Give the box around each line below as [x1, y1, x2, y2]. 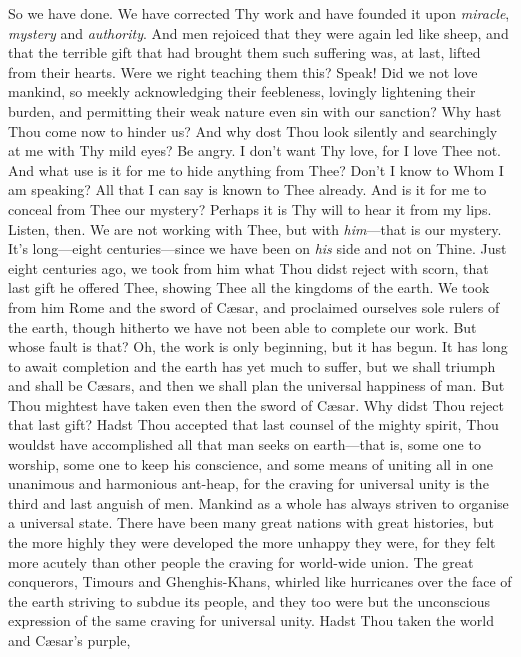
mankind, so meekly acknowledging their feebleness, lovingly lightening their [8, 81, 476, 102]
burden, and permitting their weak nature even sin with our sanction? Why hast [8, 100, 502, 121]
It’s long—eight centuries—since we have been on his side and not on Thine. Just [8, 238, 507, 259]
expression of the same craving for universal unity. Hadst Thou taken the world [8, 610, 494, 631]
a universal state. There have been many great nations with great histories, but [8, 512, 494, 533]
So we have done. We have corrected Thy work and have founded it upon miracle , [8, 3, 510, 23]
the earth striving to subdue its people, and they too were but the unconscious [8, 590, 490, 611]
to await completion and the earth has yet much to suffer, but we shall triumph [8, 355, 496, 376]
